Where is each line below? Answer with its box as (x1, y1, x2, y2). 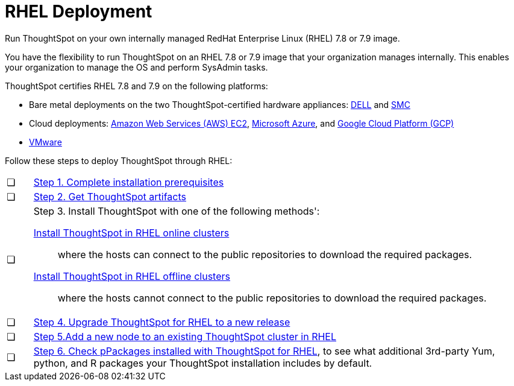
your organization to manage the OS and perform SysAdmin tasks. (5, 62, 268, 72)
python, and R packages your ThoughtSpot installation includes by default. (33, 356, 372, 369)
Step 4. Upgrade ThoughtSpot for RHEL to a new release (33, 315, 290, 328)
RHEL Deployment (5, 1, 152, 22)
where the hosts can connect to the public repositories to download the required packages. (57, 248, 472, 261)
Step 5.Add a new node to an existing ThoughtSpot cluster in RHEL (33, 330, 336, 343)
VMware (29, 136, 62, 147)
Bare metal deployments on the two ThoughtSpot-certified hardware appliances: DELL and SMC (29, 99, 410, 110)
